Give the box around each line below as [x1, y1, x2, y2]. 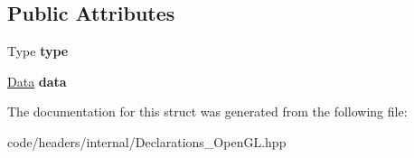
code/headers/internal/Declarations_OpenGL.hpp [7, 132, 287, 151]
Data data [7, 71, 67, 90]
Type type [7, 42, 69, 60]
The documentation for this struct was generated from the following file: [7, 102, 408, 121]
